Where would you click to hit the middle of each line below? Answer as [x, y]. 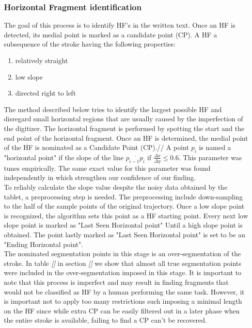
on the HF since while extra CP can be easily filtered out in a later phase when [122, 310]
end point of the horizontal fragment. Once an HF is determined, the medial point [126, 138]
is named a [215, 147]
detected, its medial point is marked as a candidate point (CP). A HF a [110, 34]
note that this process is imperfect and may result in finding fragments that [116, 282]
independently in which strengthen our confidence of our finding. [100, 177]
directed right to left [46, 93]
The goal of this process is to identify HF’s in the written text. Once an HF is [120, 25]
